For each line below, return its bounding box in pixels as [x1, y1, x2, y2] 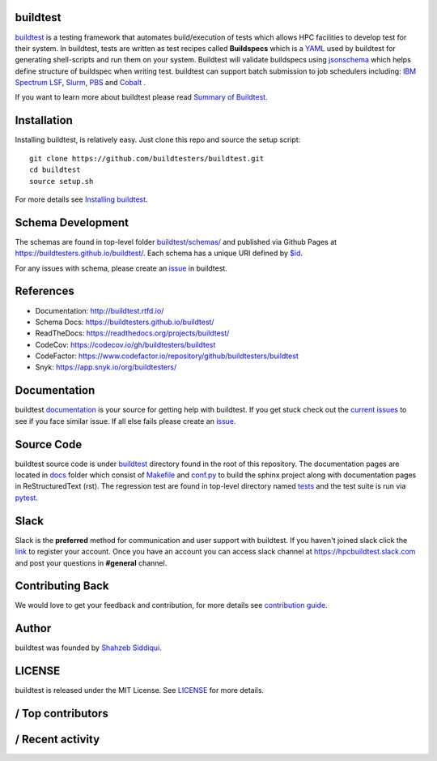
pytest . [15, 493, 38, 502]
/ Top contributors [15, 707, 108, 720]
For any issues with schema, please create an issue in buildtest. [15, 263, 228, 273]
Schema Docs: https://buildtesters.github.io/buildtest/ [35, 317, 214, 327]
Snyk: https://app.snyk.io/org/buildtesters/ [35, 362, 177, 372]
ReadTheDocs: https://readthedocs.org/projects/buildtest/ [35, 328, 230, 338]
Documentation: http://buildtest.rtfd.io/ [35, 306, 164, 315]
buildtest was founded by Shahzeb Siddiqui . [15, 643, 162, 652]
